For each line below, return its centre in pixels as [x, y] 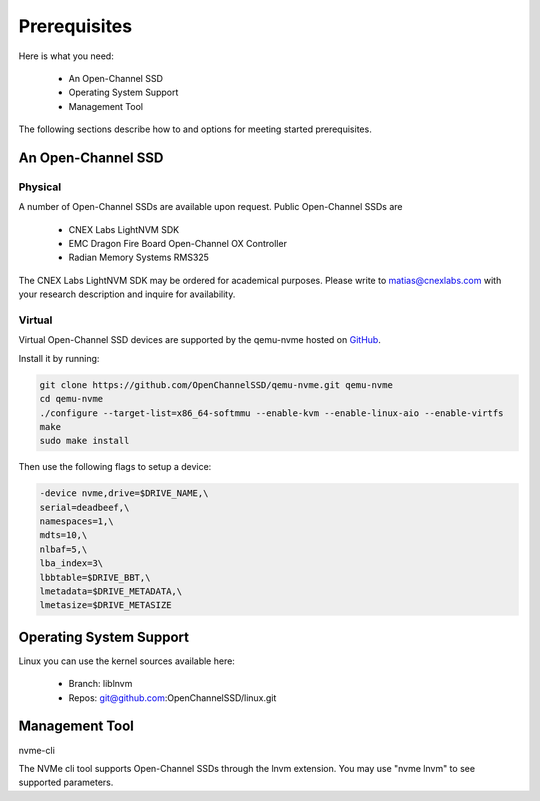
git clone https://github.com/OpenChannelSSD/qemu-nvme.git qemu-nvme [216, 384]
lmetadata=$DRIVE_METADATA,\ [111, 591]
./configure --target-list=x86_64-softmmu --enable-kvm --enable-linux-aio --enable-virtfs [271, 413]
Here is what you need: [66, 56]
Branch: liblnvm [100, 684]
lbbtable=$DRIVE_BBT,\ [95, 577]
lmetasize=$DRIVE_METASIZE [105, 605]
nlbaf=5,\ [63, 549]
